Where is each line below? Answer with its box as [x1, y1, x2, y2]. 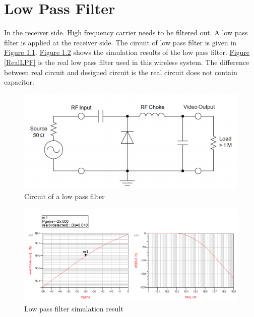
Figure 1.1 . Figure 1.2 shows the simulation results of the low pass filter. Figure [4, 47, 250, 57]
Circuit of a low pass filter [24, 191, 105, 202]
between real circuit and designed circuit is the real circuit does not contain [4, 67, 237, 77]
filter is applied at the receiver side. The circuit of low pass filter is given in [4, 37, 236, 47]
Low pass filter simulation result [24, 303, 123, 313]
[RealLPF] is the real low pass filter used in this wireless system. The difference [4, 56, 249, 67]
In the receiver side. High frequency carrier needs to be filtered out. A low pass [4, 27, 248, 38]
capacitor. [4, 77, 34, 87]
